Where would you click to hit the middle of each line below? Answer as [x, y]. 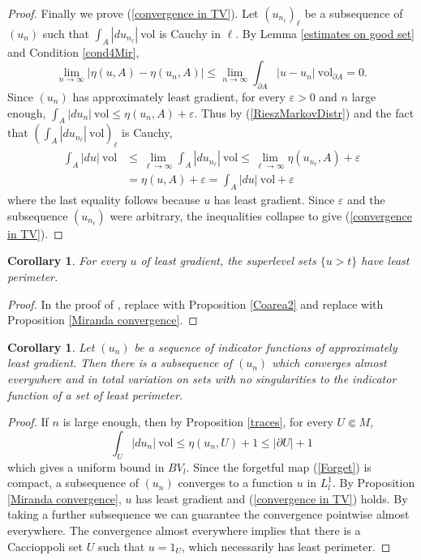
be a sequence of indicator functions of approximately [266, 346]
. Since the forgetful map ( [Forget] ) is [279, 466]
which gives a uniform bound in [86, 466]
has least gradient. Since [274, 200]
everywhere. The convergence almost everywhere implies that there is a [184, 530]
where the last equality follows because [104, 200]
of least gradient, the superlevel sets [228, 261]
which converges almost [329, 363]
